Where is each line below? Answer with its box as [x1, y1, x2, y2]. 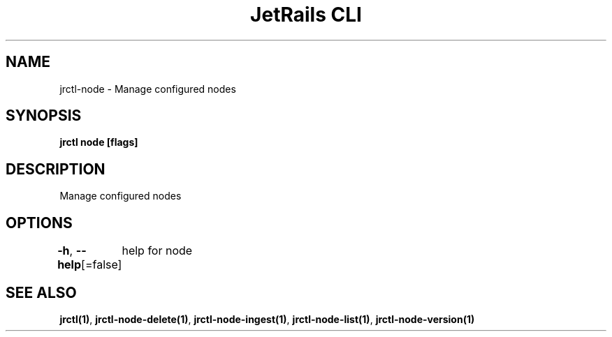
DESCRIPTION [6, 160, 105, 178]
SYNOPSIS [6, 107, 82, 125]
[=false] [81, 257, 122, 272]
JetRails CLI [250, 3, 362, 27]
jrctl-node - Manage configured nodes [59, 82, 236, 95]
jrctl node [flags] [59, 136, 138, 149]
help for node [122, 244, 193, 258]
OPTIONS [6, 214, 73, 232]
